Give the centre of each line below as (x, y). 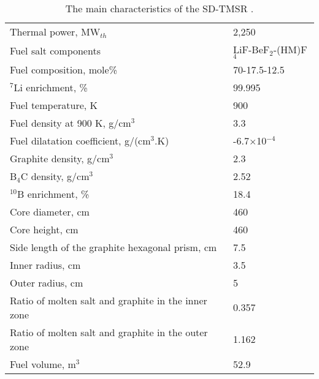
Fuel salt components (55, 50)
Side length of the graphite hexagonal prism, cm (113, 247)
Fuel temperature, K (54, 105)
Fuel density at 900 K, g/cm (71, 122)
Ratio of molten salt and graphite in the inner (109, 300)
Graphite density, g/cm (60, 158)
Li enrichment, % (51, 87)
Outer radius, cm (47, 282)
